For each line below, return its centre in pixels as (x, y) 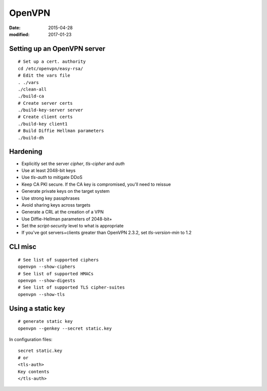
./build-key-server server (51, 110)
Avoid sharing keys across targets (56, 205)
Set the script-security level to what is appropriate (72, 226)
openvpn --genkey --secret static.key (65, 328)
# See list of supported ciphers (58, 260)
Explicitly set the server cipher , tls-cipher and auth (73, 164)
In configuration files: (31, 339)
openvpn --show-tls (42, 294)
